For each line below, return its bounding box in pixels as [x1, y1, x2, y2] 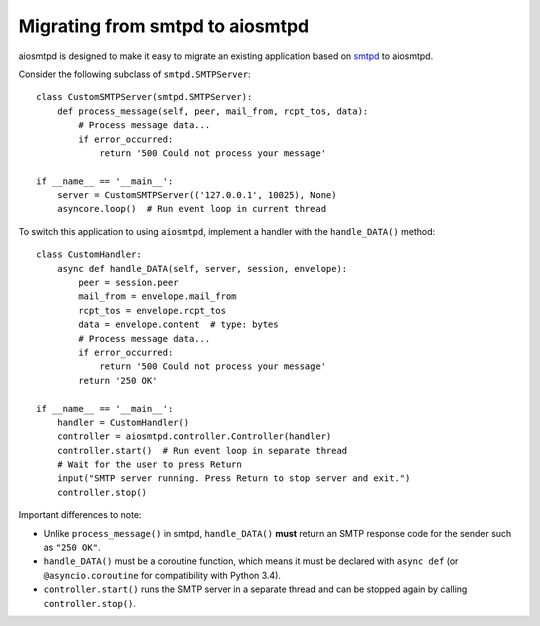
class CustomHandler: [36, 249, 142, 260]
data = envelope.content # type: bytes [78, 319, 279, 330]
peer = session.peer [78, 277, 179, 289]
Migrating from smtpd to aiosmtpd [18, 15, 310, 37]
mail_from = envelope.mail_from [78, 291, 237, 302]
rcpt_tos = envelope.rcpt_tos [78, 305, 227, 316]
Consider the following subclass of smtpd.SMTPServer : [18, 68, 251, 80]
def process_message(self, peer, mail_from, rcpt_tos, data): [56, 105, 369, 117]
